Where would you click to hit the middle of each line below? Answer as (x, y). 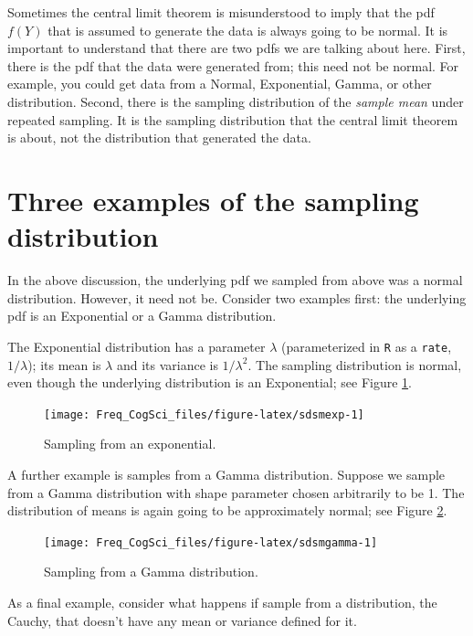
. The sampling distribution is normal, (355, 364)
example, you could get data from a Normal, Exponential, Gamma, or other (220, 84)
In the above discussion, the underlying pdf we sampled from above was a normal (235, 280)
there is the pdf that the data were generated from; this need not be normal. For (233, 65)
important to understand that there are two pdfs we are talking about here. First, (236, 48)
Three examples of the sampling (213, 200)
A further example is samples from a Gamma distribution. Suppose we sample (226, 474)
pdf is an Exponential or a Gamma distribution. (142, 316)
